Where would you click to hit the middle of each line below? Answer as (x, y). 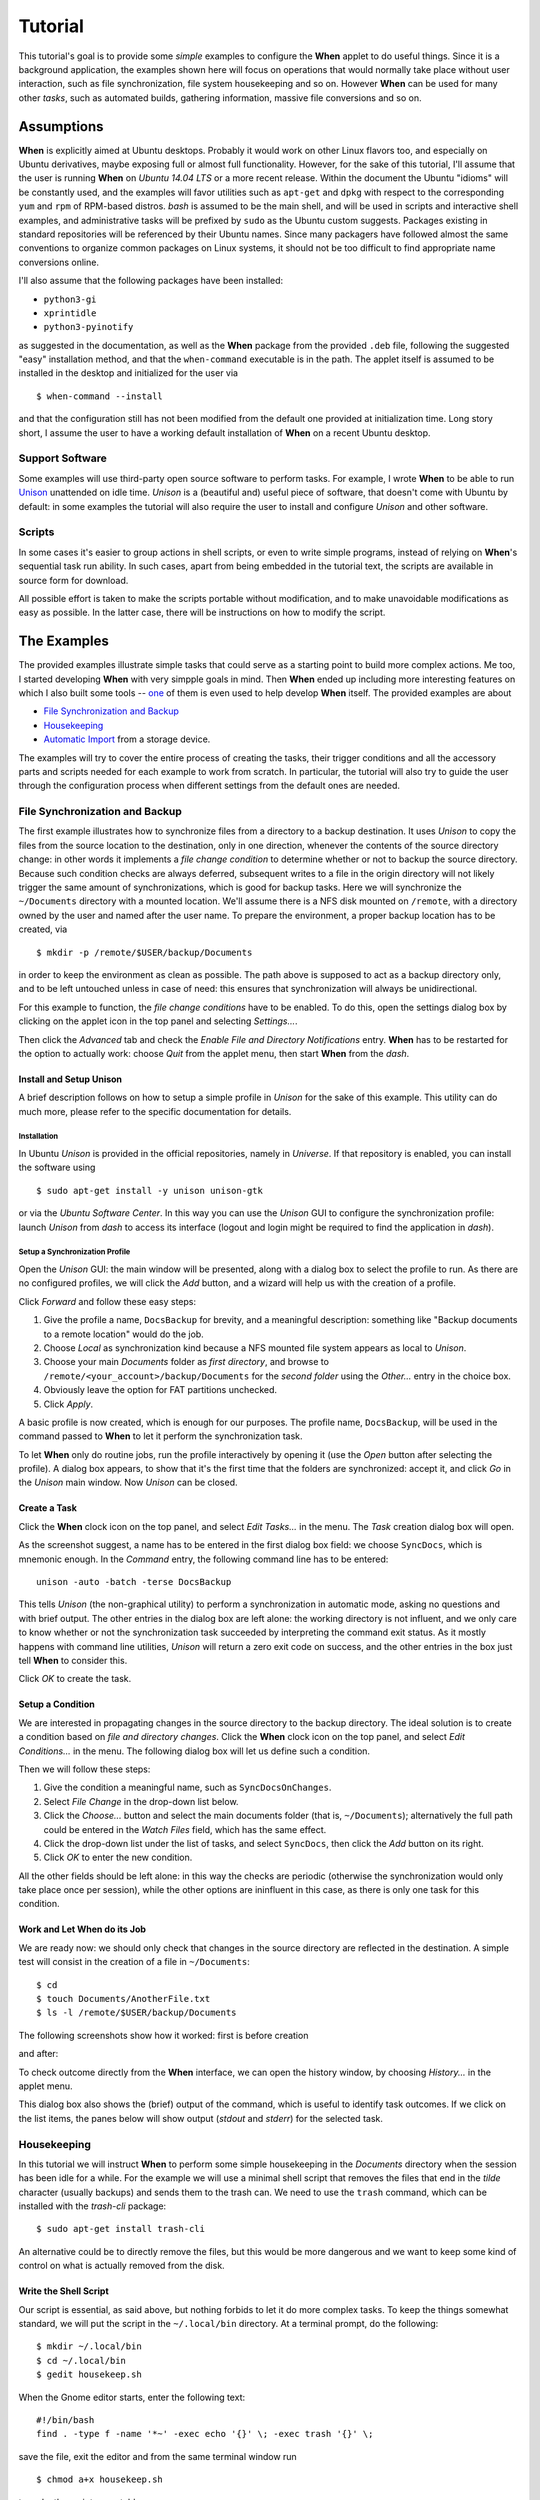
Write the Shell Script (63, 2291)
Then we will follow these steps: (84, 1769)
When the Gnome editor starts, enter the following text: (131, 2397)
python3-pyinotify (88, 327)
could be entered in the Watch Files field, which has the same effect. (185, 1829)
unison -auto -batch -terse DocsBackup (134, 1582)
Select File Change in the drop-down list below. (141, 1801)
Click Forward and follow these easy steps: (107, 1301)
